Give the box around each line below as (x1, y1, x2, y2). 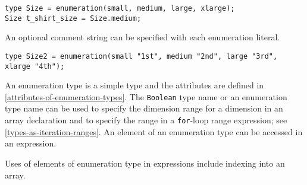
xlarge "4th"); (5, 62, 65, 71)
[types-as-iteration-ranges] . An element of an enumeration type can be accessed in (5, 125, 303, 138)
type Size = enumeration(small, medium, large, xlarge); (5, 4, 235, 12)
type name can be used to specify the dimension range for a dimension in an (5, 102, 283, 114)
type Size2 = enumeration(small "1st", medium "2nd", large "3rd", (5, 52, 278, 60)
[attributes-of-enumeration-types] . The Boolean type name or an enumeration (5, 90, 287, 103)
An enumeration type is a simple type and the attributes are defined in (5, 79, 264, 91)
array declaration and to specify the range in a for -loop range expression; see (5, 114, 287, 126)
